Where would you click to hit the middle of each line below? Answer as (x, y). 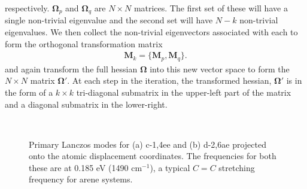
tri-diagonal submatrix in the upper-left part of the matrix (184, 92)
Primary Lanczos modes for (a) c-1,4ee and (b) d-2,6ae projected (148, 144)
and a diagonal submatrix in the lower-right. (86, 104)
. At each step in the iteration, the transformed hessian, (169, 80)
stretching (237, 167)
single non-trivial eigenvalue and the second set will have (109, 20)
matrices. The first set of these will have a (211, 8)
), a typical (170, 167)
